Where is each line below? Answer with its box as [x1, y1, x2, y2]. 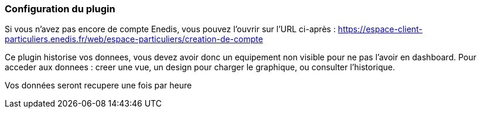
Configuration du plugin [5, 3, 115, 15]
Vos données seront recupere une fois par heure [5, 80, 192, 91]
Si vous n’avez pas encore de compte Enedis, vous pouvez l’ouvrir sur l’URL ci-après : [5, 24, 336, 35]
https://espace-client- [337, 24, 423, 35]
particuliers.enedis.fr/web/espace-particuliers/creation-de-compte [5, 34, 263, 44]
